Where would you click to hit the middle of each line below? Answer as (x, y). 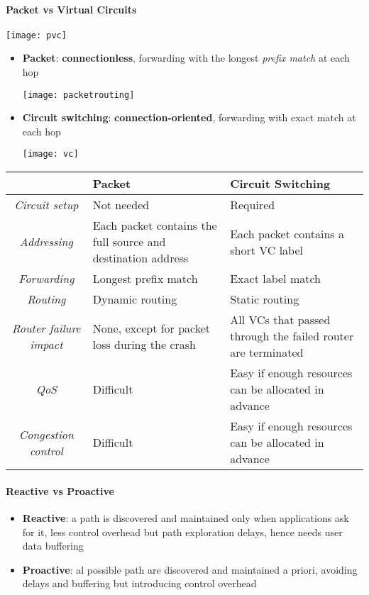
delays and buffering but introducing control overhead (139, 583)
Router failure (46, 328)
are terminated (267, 352)
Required (253, 205)
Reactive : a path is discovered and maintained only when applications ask (186, 517)
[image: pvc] (36, 35)
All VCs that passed (280, 320)
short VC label (267, 250)
